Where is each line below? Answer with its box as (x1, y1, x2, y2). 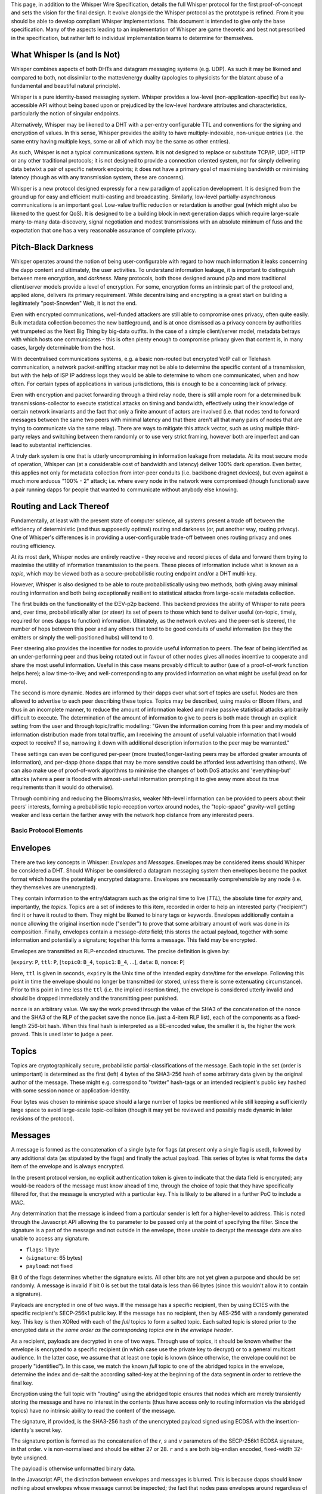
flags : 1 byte (26, 1246, 60, 1253)
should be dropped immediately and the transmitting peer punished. (11, 994, 178, 1002)
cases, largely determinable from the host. (11, 344, 116, 351)
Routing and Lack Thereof (11, 501, 110, 512)
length (11, 1022, 27, 1029)
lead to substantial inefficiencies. (11, 441, 92, 448)
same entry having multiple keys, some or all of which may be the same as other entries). (11, 137, 231, 145)
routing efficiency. (11, 542, 56, 549)
